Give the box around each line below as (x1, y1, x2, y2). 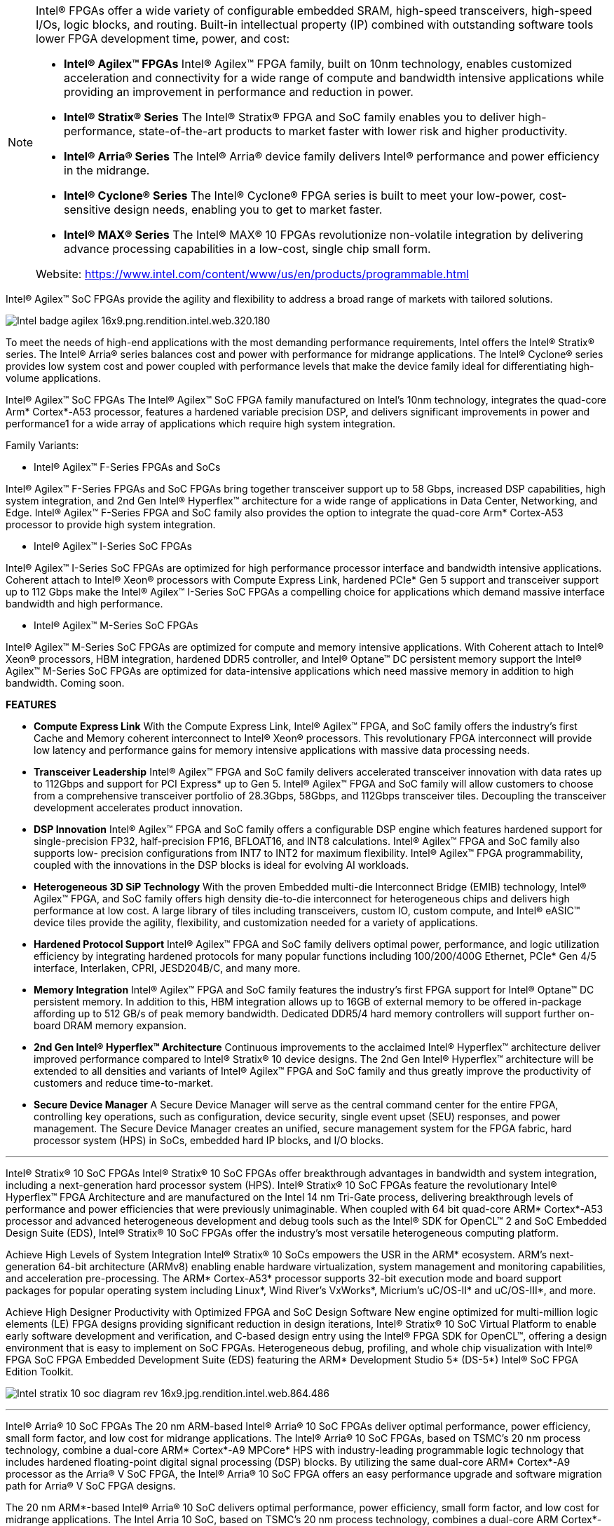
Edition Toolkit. (6, 1366, 74, 1377)
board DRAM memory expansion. (34, 1019, 187, 1031)
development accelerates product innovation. (34, 802, 243, 813)
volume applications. (6, 372, 101, 384)
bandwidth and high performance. (6, 598, 163, 610)
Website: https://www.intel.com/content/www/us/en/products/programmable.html (36, 267, 470, 281)
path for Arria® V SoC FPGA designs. (6, 1480, 176, 1492)
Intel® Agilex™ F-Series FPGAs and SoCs (34, 461, 221, 473)
